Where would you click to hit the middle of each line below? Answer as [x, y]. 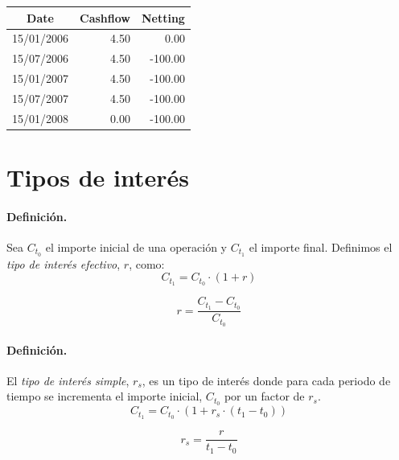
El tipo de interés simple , [68, 380]
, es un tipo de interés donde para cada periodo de [266, 380]
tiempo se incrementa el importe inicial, [105, 396]
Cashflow [105, 17]
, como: [147, 263]
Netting [163, 17]
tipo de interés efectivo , [64, 263]
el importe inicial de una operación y [136, 246]
